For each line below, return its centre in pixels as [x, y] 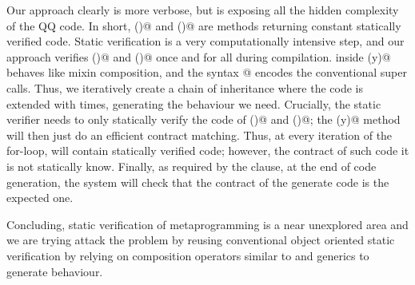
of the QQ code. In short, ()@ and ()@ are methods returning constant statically [204, 25]
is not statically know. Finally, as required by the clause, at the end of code [192, 166]
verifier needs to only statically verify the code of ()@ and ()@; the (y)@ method [204, 119]
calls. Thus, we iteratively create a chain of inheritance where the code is [185, 87]
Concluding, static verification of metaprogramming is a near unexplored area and [207, 224]
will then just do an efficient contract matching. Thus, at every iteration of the [200, 135]
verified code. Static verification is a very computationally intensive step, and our [206, 41]
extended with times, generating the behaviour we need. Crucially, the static [194, 103]
